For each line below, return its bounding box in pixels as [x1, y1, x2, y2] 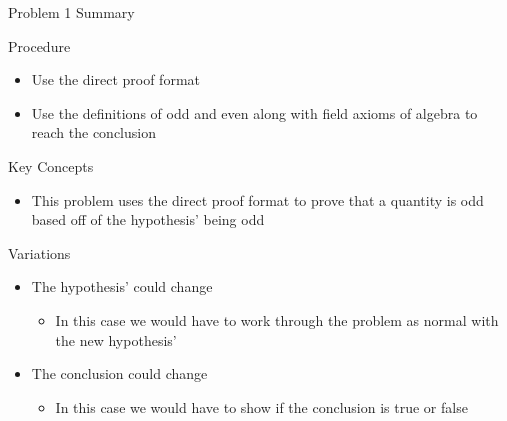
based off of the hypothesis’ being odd [31, 209, 265, 230]
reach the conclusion [31, 122, 156, 143]
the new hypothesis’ [55, 329, 177, 350]
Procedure [8, 35, 71, 56]
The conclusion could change [31, 363, 208, 384]
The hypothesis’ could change [31, 276, 213, 297]
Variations [8, 242, 71, 263]
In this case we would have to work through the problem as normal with [55, 309, 499, 330]
